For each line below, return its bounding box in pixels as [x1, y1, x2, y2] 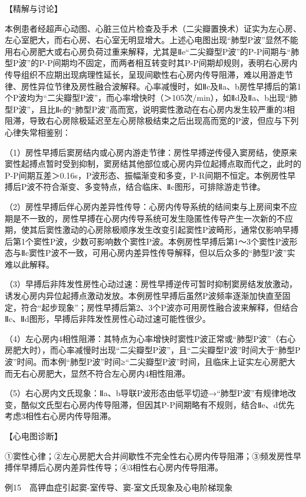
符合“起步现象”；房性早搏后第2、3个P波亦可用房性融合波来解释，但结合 [21, 301, 298, 313]
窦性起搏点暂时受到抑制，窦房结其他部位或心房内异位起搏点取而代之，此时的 [5, 157, 301, 170]
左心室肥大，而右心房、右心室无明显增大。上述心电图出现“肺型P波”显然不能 [5, 34, 298, 46]
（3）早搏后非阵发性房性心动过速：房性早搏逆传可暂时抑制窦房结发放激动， [5, 278, 297, 290]
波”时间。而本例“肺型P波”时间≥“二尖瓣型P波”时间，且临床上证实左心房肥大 [5, 356, 295, 368]
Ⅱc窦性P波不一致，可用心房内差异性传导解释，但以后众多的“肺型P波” [21, 246, 287, 259]
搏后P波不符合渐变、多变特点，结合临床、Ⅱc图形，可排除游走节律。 [5, 180, 265, 193]
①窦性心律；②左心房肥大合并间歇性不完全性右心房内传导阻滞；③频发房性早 [5, 449, 301, 462]
